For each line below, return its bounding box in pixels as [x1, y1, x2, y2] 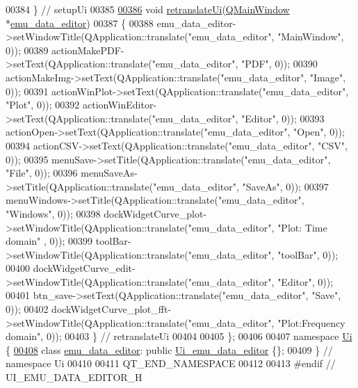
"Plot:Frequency [277, 315, 345, 330]
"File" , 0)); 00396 [6, 165, 78, 180]
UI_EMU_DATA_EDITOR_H [6, 370, 143, 385]
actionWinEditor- [83, 97, 157, 112]
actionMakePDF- [51, 42, 124, 57]
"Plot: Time [277, 220, 327, 234]
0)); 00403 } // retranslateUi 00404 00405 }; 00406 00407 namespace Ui [46, 329, 352, 343]
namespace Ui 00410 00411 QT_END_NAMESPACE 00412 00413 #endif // [6, 356, 336, 371]
